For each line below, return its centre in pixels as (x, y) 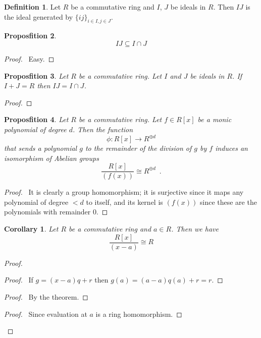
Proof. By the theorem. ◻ (46, 296)
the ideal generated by (39, 16)
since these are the (228, 202)
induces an (231, 148)
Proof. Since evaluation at (46, 314)
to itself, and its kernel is (124, 202)
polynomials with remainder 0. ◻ (56, 212)
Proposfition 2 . (30, 36)
